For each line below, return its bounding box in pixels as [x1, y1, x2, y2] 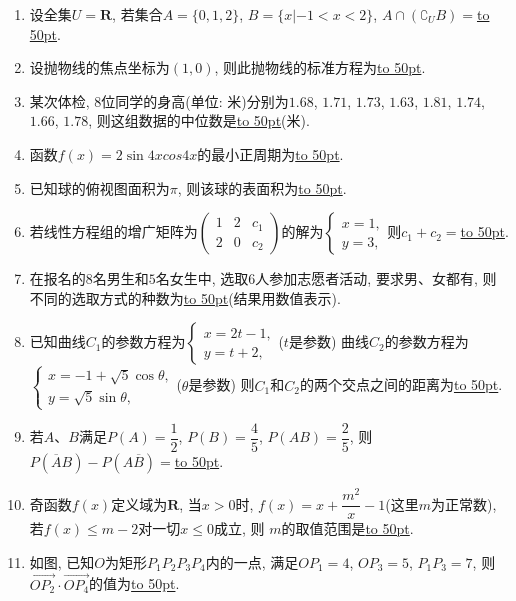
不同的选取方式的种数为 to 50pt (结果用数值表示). [29, 287, 341, 308]
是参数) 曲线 [288, 331, 370, 352]
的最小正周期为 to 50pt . [197, 143, 344, 164]
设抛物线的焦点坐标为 [29, 57, 170, 78]
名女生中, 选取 [155, 268, 249, 289]
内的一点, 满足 [205, 551, 299, 572]
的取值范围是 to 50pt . [281, 518, 414, 539]
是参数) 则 [188, 374, 255, 395]
